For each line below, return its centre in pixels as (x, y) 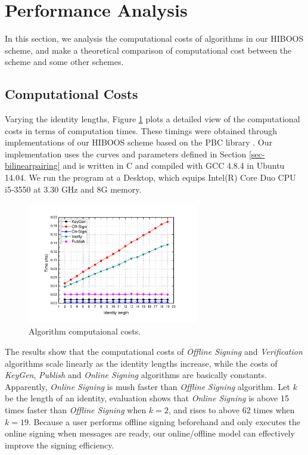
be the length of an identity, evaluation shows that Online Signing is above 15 (147, 398)
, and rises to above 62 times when (231, 410)
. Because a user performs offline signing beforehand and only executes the (164, 421)
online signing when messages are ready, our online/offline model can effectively (150, 433)
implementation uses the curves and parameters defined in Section (126, 154)
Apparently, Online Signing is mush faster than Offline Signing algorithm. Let (147, 386)
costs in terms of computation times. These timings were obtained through (141, 130)
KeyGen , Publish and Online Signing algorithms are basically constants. (136, 375)
